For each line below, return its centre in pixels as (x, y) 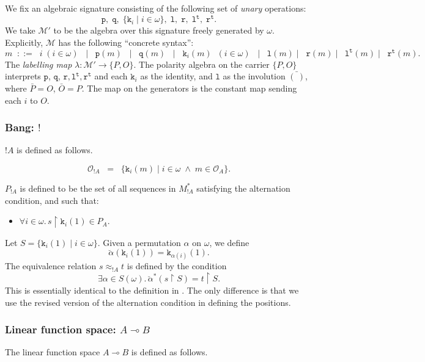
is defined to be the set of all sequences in (98, 188)
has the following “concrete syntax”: (126, 42)
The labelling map (39, 64)
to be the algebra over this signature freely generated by (159, 30)
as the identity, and (176, 76)
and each (111, 76)
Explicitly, (24, 42)
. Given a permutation (139, 242)
